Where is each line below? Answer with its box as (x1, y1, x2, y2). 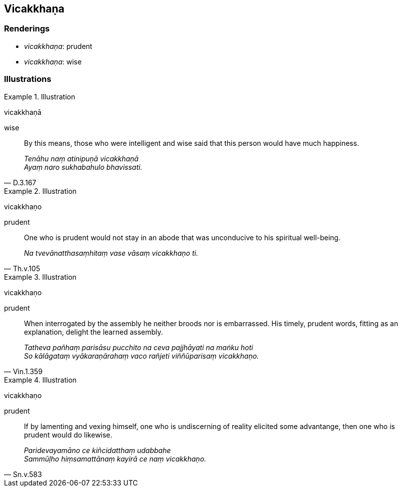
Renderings (4, 23, 50, 34)
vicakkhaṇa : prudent (24, 41, 92, 50)
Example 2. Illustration (4, 186, 77, 195)
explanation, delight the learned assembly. (24, 327, 163, 336)
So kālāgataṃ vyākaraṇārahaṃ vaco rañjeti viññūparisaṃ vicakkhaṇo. (24, 351, 259, 360)
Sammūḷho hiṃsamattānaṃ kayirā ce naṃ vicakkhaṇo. (24, 454, 206, 463)
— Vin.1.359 (4, 367, 43, 376)
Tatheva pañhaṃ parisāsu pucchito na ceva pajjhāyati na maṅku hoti (24, 343, 253, 352)
